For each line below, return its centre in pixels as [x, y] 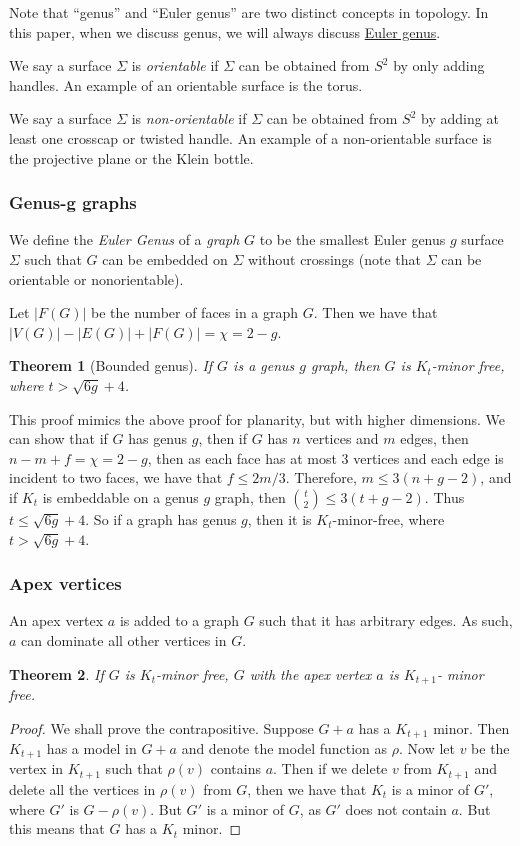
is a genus [264, 365]
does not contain [396, 808]
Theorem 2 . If [56, 673]
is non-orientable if [189, 118]
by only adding [439, 65]
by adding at [460, 118]
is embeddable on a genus [120, 496]
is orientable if [175, 65]
